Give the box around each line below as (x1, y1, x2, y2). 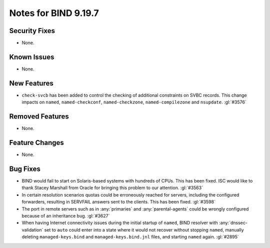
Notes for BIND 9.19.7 (9, 7, 99, 18)
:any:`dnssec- (219, 220, 247, 226)
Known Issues (9, 52, 54, 61)
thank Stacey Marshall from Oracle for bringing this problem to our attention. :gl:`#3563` (21, 185, 203, 191)
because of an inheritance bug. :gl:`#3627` (21, 212, 110, 218)
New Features (9, 79, 53, 87)
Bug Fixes (9, 164, 41, 173)
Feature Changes (9, 138, 64, 147)
